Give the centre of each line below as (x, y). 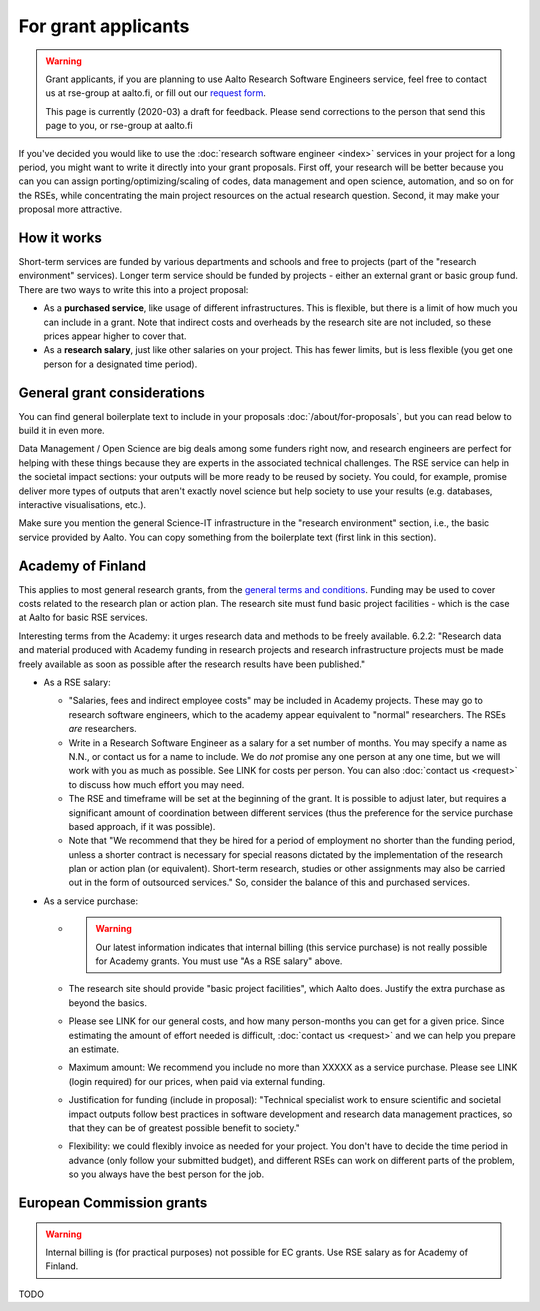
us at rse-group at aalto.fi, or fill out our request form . (156, 93)
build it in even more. (61, 430)
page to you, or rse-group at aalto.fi (119, 126)
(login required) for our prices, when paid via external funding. (197, 1081)
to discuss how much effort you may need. (156, 784)
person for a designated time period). (120, 364)
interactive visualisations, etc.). (82, 504)
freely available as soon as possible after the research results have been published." (192, 664)
